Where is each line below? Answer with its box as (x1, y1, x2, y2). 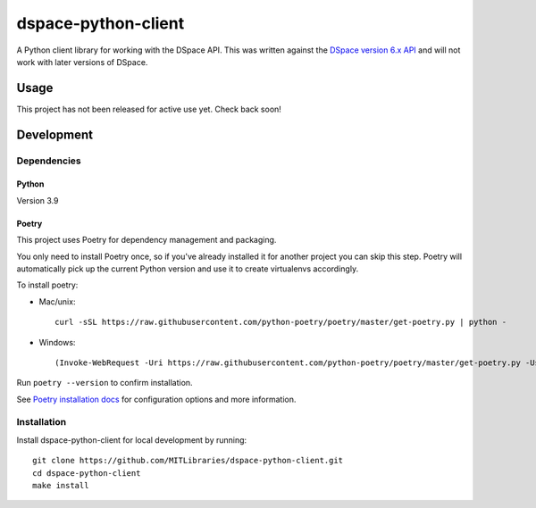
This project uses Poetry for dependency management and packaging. (16, 235, 277, 246)
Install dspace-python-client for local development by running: (16, 434, 247, 446)
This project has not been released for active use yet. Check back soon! (16, 104, 281, 114)
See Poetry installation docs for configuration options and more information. (16, 394, 297, 404)
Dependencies (16, 154, 82, 167)
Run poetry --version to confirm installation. (16, 378, 193, 388)
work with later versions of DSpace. (16, 56, 148, 67)
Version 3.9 (16, 195, 59, 205)
